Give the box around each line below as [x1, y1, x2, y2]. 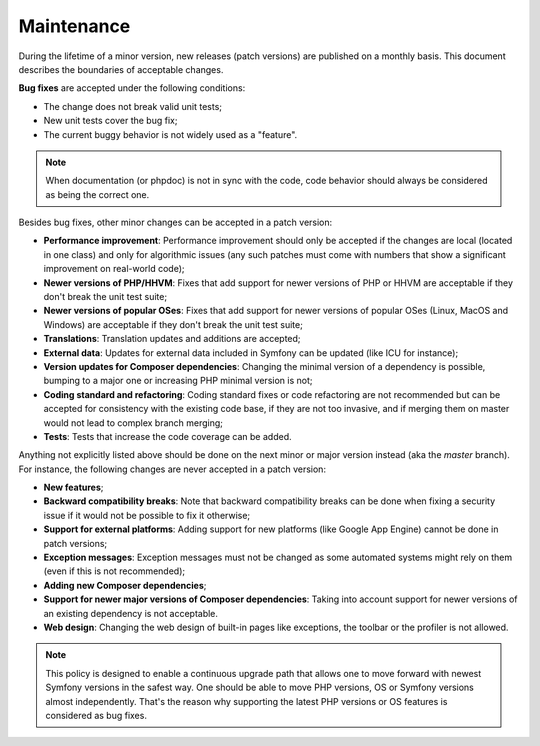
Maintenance [18, 15, 131, 37]
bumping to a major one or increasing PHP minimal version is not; [43, 375, 313, 387]
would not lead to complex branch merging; [43, 416, 224, 429]
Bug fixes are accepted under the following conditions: [18, 82, 246, 94]
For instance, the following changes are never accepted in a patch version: [18, 463, 327, 475]
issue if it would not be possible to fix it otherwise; [43, 509, 251, 521]
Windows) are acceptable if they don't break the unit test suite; [43, 318, 304, 330]
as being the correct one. [45, 188, 150, 200]
